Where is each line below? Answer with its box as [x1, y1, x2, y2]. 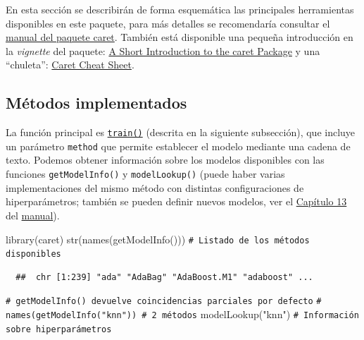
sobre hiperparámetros [6, 324, 112, 334]
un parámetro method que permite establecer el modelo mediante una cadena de [6, 138, 351, 153]
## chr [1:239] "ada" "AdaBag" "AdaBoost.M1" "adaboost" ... [15, 272, 313, 282]
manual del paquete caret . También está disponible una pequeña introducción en [6, 30, 353, 44]
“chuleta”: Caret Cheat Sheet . [6, 57, 134, 72]
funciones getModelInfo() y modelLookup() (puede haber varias [6, 166, 285, 181]
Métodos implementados [6, 92, 187, 114]
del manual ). [6, 207, 60, 222]
